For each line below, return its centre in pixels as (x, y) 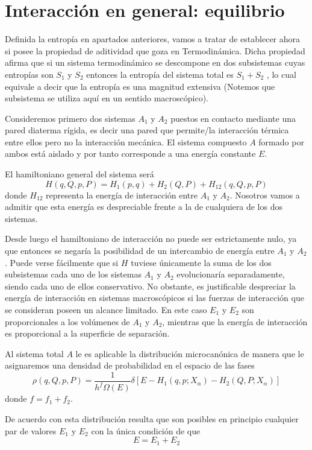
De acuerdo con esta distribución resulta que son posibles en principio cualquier (152, 418)
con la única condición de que (146, 430)
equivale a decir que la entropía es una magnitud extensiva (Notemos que (140, 86)
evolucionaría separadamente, (231, 274)
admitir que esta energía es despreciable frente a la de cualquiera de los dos (144, 207)
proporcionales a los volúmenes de (67, 321)
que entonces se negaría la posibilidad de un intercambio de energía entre (140, 251)
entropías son (29, 74)
